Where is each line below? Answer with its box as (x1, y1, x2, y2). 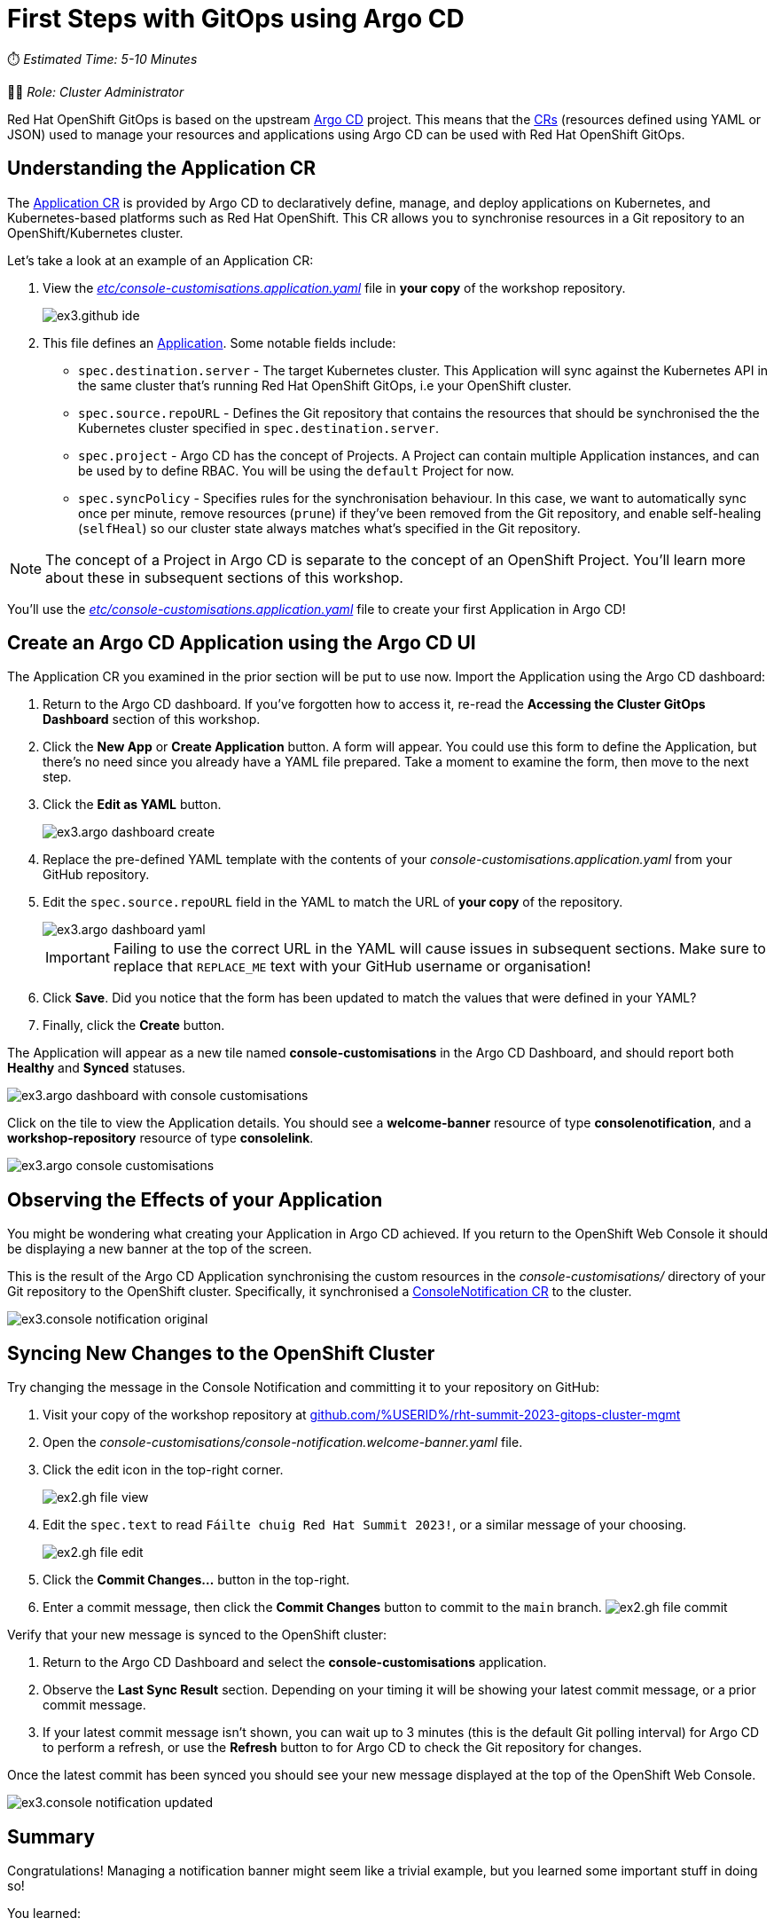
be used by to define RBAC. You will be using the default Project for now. (78, 462, 514, 478)
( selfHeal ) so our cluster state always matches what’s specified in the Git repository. (78, 520, 581, 536)
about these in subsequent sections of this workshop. (45, 568, 403, 586)
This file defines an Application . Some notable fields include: (43, 334, 396, 350)
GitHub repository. (43, 867, 150, 883)
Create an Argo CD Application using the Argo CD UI (7, 632, 476, 655)
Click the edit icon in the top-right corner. (43, 1462, 284, 1478)
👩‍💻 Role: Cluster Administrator (7, 83, 184, 99)
